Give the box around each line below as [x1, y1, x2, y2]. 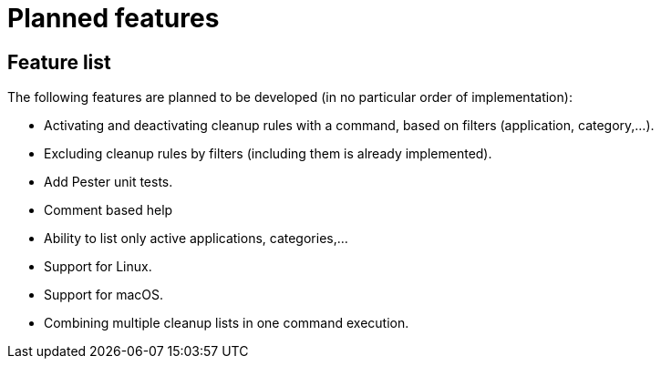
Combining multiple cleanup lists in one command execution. [44, 315, 409, 331]
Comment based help [44, 202, 173, 219]
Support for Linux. [44, 259, 152, 275]
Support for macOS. [44, 287, 164, 303]
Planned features [7, 3, 220, 34]
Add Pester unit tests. [44, 174, 173, 190]
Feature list [7, 50, 111, 74]
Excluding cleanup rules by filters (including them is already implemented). [44, 146, 492, 162]
